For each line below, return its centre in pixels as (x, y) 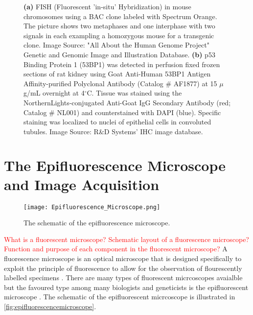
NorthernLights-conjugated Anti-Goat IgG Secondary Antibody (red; (127, 102)
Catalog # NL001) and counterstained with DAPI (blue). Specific (122, 112)
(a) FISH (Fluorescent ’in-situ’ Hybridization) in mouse (107, 6)
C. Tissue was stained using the (134, 93)
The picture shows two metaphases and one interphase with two (119, 26)
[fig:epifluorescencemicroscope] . (50, 306)
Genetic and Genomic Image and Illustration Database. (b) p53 (119, 54)
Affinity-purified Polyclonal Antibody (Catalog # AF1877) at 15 (120, 83)
